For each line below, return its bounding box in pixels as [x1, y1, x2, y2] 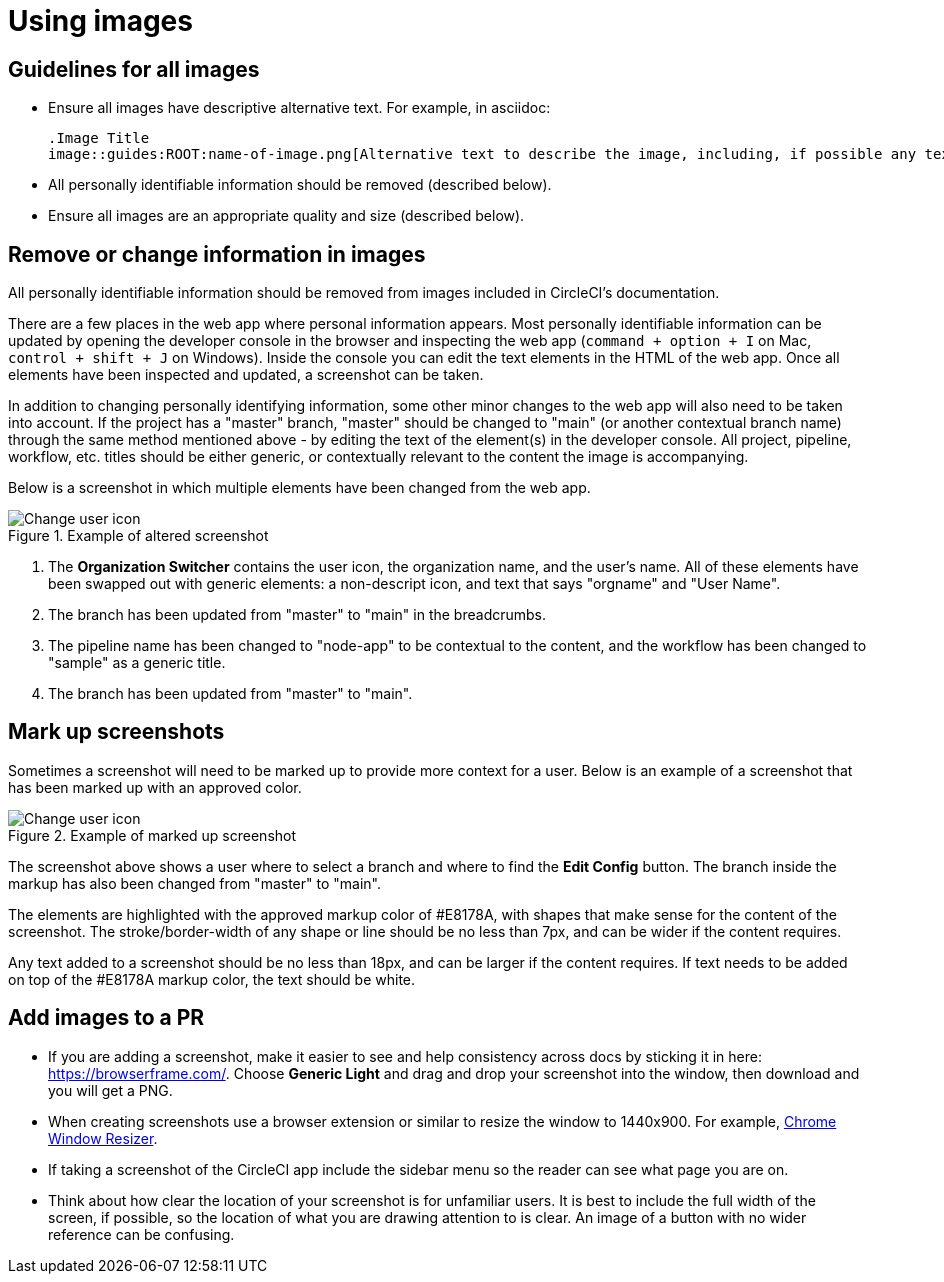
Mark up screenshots [8, 719, 225, 745]
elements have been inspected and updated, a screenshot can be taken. [8, 366, 484, 384]
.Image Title [48, 130, 150, 147]
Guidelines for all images [8, 56, 260, 82]
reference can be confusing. [48, 1225, 235, 1243]
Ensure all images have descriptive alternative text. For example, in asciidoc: [48, 99, 551, 117]
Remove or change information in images [8, 241, 426, 267]
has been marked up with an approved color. [8, 778, 302, 796]
